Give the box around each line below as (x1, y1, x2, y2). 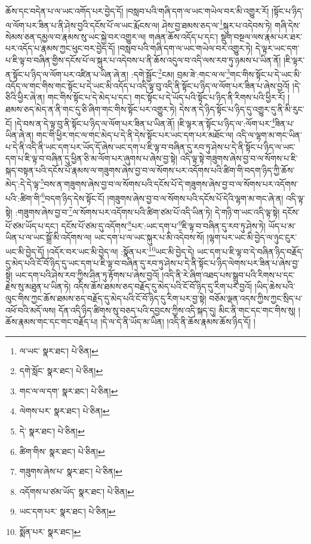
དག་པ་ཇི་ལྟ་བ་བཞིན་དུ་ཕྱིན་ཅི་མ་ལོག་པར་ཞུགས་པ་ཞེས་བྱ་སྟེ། (5, 152, 177, 165)
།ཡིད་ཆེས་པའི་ (254, 280, 295, 293)
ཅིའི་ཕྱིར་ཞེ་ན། (5, 91, 45, 104)
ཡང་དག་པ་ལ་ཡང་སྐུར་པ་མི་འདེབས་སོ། (94, 231, 204, 244)
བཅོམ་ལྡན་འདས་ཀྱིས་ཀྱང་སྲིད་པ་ (209, 291, 303, 304)
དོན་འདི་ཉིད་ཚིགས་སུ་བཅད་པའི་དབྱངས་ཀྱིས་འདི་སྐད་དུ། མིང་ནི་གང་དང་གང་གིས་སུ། (58, 303, 296, 316)
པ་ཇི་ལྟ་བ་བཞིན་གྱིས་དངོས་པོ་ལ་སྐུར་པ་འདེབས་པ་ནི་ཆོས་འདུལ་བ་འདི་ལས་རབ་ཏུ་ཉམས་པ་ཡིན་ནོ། (5, 54, 281, 66)
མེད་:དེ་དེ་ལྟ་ (5, 177, 41, 190)
